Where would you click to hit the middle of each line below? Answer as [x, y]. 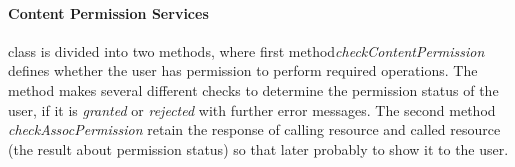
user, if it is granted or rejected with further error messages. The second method [252, 109]
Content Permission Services [108, 12]
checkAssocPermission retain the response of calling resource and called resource [254, 129]
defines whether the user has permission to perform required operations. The [243, 70]
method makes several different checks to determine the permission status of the [253, 89]
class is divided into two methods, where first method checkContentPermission [246, 50]
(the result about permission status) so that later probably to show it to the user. [258, 148]
